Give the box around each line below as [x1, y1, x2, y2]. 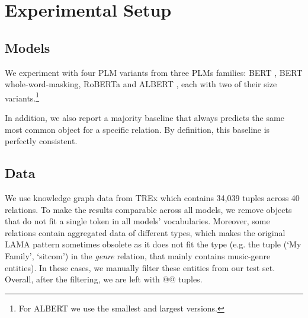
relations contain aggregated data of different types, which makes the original [5, 226, 285, 238]
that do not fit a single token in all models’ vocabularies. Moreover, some [5, 215, 270, 227]
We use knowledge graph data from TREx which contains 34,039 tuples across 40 [5, 192, 300, 203]
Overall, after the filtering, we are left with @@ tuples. [5, 273, 203, 285]
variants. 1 [5, 90, 40, 104]
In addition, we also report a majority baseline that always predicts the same [5, 112, 284, 124]
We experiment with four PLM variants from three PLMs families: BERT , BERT [5, 66, 303, 78]
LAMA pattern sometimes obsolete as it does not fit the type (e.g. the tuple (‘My [5, 238, 301, 250]
